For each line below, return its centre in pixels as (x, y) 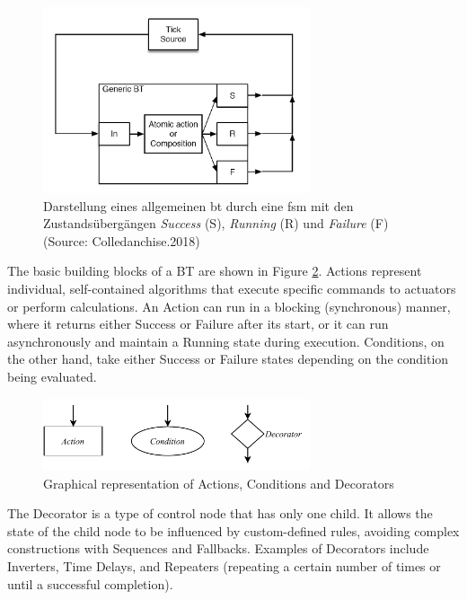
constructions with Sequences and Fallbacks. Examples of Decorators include (218, 548)
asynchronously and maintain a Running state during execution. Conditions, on (226, 341)
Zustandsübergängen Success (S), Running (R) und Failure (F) (216, 223)
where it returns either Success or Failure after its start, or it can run (198, 324)
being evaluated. (52, 376)
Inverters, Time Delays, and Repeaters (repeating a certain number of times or (224, 565)
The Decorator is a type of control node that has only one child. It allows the (220, 513)
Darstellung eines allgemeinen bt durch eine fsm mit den (198, 205)
